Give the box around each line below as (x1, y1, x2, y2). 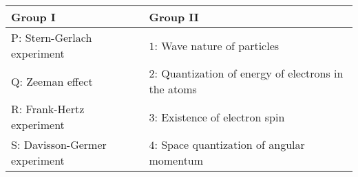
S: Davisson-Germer (11, 137, 107, 152)
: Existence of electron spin (154, 108, 285, 125)
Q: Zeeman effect (11, 73, 93, 89)
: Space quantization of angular (154, 137, 305, 152)
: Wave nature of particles (154, 37, 280, 54)
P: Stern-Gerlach (11, 29, 92, 45)
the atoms (149, 81, 197, 97)
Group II (149, 9, 199, 25)
